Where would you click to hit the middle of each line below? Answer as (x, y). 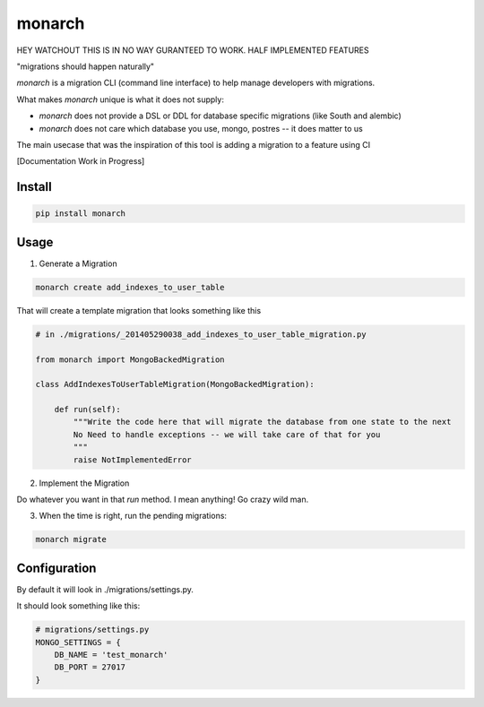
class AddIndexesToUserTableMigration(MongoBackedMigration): (175, 384)
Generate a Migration (78, 263)
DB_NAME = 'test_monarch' (111, 655)
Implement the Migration (84, 483)
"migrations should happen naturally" (86, 66)
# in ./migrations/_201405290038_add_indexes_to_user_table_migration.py (201, 334)
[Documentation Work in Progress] (81, 161)
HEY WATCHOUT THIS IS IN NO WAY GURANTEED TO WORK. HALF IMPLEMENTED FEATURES (193, 50)
